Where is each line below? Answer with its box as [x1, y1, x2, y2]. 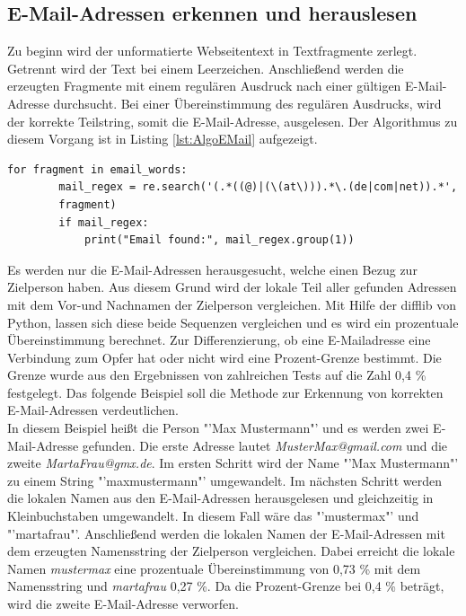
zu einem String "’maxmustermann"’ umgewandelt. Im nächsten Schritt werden [7, 471, 443, 489]
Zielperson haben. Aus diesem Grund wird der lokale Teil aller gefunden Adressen [7, 277, 457, 296]
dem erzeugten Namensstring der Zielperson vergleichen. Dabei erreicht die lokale [7, 541, 455, 560]
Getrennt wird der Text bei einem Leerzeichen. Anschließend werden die [7, 58, 404, 77]
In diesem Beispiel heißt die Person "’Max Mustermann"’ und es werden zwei [7, 418, 429, 437]
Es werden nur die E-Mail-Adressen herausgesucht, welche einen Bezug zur [7, 260, 418, 278]
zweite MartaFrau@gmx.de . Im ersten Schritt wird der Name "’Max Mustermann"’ [7, 453, 459, 472]
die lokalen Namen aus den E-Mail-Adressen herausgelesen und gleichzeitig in [7, 488, 434, 507]
